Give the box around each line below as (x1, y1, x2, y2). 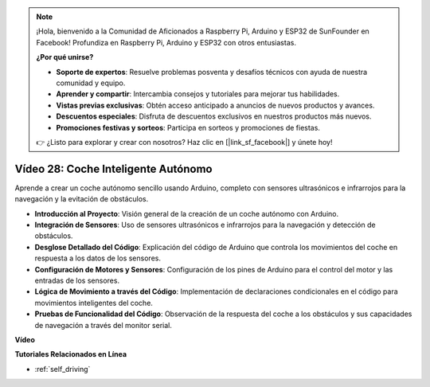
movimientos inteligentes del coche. (34, 298, 153, 307)
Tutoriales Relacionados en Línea (14, 350, 127, 359)
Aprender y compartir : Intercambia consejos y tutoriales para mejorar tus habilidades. (56, 89, 340, 99)
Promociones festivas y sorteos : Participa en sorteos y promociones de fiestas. (56, 123, 320, 132)
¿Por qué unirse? (36, 53, 94, 62)
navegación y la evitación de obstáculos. (14, 194, 149, 204)
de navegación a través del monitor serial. (34, 320, 173, 330)
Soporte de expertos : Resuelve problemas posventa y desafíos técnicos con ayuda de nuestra (56, 67, 368, 76)
